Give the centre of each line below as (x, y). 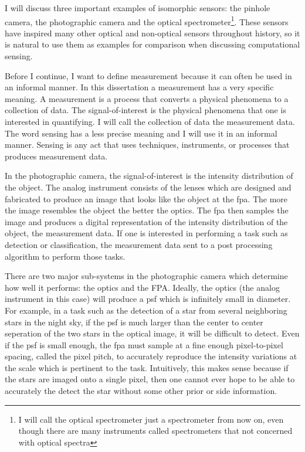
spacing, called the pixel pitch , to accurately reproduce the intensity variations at (151, 356)
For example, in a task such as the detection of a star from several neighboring (146, 310)
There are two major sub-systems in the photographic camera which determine (146, 276)
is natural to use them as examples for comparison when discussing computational (152, 44)
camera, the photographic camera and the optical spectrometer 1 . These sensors (147, 21)
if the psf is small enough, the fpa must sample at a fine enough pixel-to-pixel (144, 344)
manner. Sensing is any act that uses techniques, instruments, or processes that (147, 145)
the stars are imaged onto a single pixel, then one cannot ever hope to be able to (150, 379)
